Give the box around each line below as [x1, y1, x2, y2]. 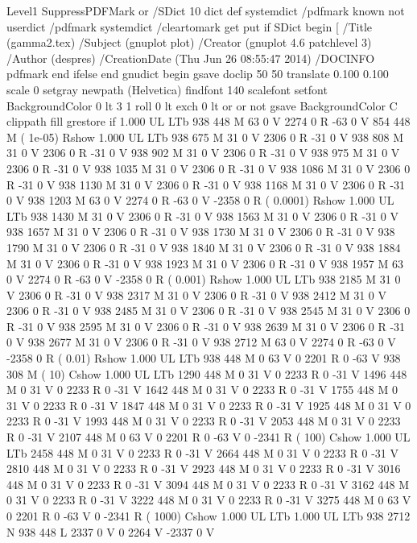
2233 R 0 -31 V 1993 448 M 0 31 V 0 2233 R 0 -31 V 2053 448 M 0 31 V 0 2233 [6, 412, 401, 429]
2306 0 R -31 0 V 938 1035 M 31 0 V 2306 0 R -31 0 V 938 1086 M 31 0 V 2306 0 [6, 160, 411, 176]
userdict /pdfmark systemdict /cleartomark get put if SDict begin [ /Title [6, 18, 373, 35]
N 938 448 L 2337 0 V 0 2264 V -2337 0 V [6, 523, 215, 540]
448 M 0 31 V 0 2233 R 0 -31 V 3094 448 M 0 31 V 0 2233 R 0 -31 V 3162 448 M [6, 475, 409, 492]
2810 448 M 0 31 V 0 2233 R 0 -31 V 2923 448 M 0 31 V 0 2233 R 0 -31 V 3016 [6, 460, 401, 477]
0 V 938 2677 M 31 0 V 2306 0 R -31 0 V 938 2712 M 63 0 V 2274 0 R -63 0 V [6, 334, 396, 350]
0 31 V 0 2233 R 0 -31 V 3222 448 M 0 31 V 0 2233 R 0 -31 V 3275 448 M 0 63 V [6, 491, 411, 508]
